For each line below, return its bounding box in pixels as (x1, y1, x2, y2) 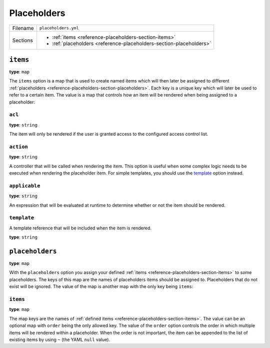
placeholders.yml (39, 25, 79, 31)
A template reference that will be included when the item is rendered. (9, 225, 152, 231)
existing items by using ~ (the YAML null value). (9, 336, 110, 342)
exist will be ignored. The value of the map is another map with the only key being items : (9, 283, 193, 289)
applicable (9, 182, 40, 189)
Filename (12, 24, 34, 31)
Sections (12, 36, 33, 43)
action (9, 143, 28, 150)
